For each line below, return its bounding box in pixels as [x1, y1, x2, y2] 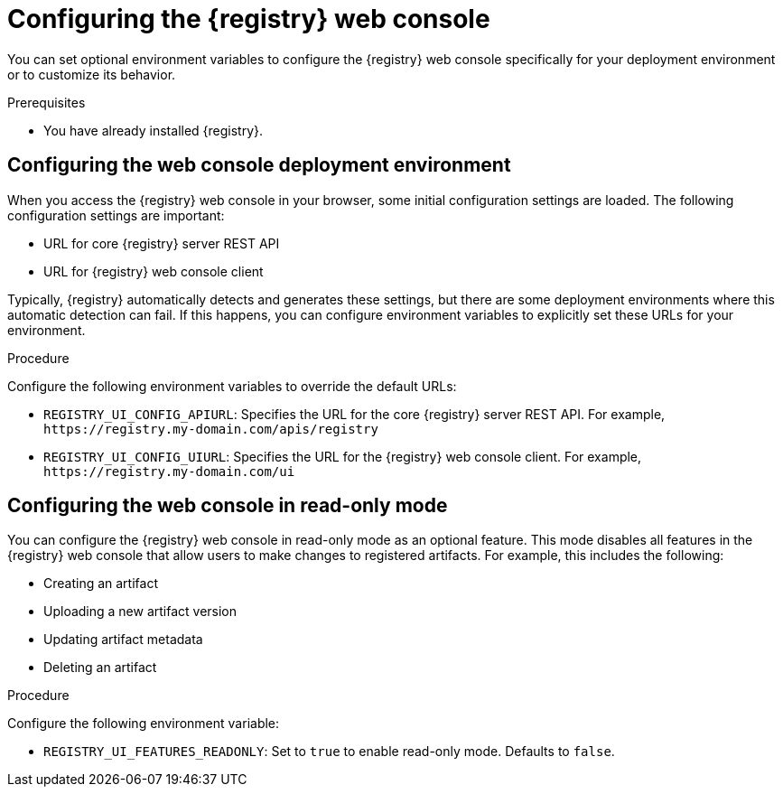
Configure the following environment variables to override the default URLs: [7, 378, 457, 394]
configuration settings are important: [7, 207, 225, 223]
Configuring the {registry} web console [7, 4, 490, 34]
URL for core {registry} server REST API [43, 235, 280, 251]
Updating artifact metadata [43, 631, 203, 648]
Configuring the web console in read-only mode [7, 494, 448, 518]
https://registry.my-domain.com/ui [43, 463, 295, 479]
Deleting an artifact [43, 659, 157, 676]
